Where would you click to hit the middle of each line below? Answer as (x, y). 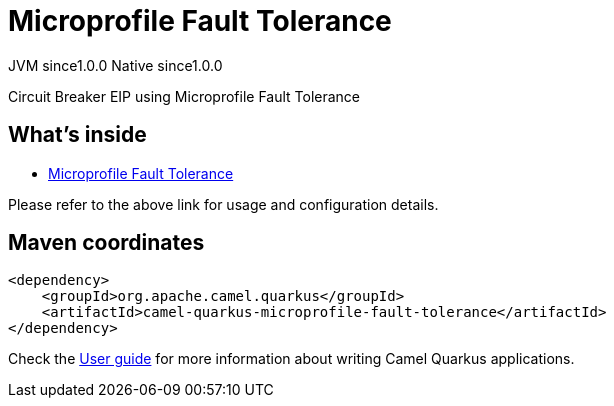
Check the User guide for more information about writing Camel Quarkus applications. (291, 359)
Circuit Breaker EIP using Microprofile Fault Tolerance (184, 96)
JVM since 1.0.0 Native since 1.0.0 (115, 65)
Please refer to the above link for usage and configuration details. (223, 204)
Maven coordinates (106, 243)
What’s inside (77, 135)
